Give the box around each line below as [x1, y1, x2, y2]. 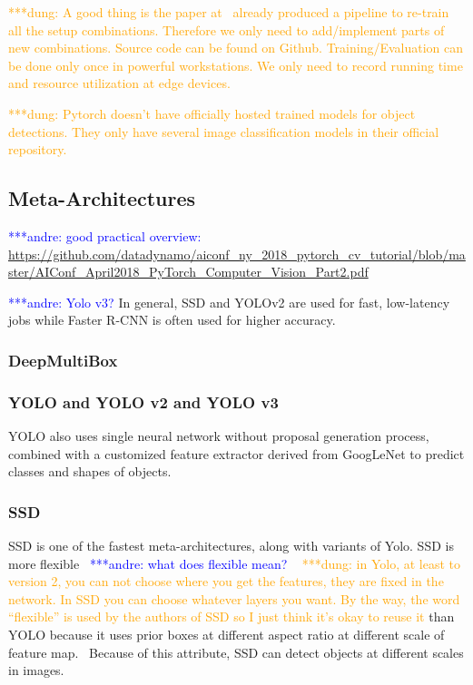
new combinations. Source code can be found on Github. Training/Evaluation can [8, 38, 464, 57]
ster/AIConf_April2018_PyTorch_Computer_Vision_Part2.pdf [8, 262, 369, 281]
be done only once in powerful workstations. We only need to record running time [8, 55, 463, 74]
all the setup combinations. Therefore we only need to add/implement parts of [8, 20, 445, 39]
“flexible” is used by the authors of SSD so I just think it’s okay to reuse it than [8, 607, 455, 626]
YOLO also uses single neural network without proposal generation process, [8, 426, 429, 445]
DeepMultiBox [8, 348, 118, 371]
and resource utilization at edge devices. [8, 73, 231, 93]
